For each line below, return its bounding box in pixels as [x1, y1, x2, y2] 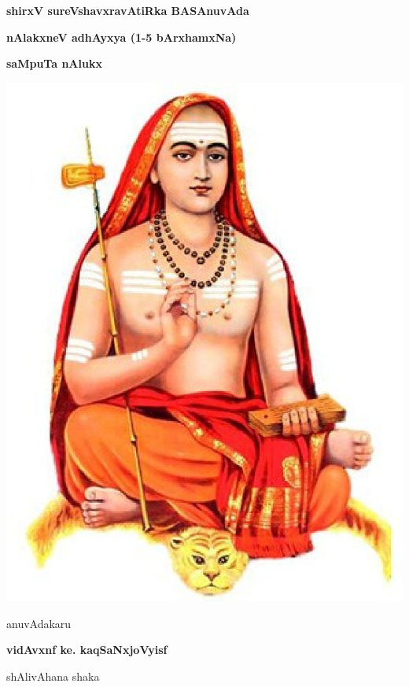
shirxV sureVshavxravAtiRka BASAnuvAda [6, 2, 249, 18]
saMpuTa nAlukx [6, 55, 102, 72]
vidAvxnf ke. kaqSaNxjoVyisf [6, 641, 168, 658]
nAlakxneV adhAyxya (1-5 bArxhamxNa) [6, 28, 237, 45]
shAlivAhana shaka [6, 667, 100, 684]
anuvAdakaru [6, 615, 72, 631]
